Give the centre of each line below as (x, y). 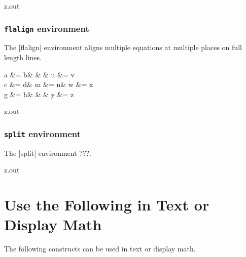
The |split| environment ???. (48, 153)
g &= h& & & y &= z (39, 94)
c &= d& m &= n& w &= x (49, 84)
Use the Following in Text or (107, 205)
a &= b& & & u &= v (39, 74)
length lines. (23, 57)
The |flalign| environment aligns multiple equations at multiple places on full (123, 47)
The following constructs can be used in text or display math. (100, 249)
